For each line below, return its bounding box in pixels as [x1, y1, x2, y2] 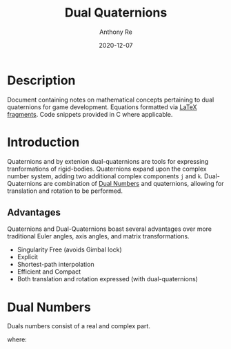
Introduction [7, 134, 80, 150]
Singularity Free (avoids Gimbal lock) [17, 245, 122, 254]
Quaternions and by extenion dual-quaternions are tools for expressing [7, 157, 209, 165]
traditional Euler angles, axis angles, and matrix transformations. [7, 232, 190, 240]
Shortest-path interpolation [17, 261, 94, 269]
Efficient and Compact [17, 267, 81, 276]
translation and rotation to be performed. [7, 187, 123, 195]
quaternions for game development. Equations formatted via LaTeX [7, 102, 198, 111]
